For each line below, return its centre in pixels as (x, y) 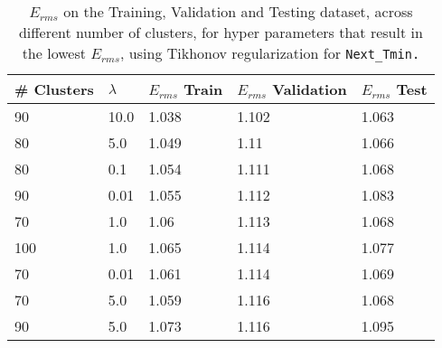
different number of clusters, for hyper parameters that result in (221, 32)
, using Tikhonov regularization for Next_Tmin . (270, 53)
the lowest (54, 53)
